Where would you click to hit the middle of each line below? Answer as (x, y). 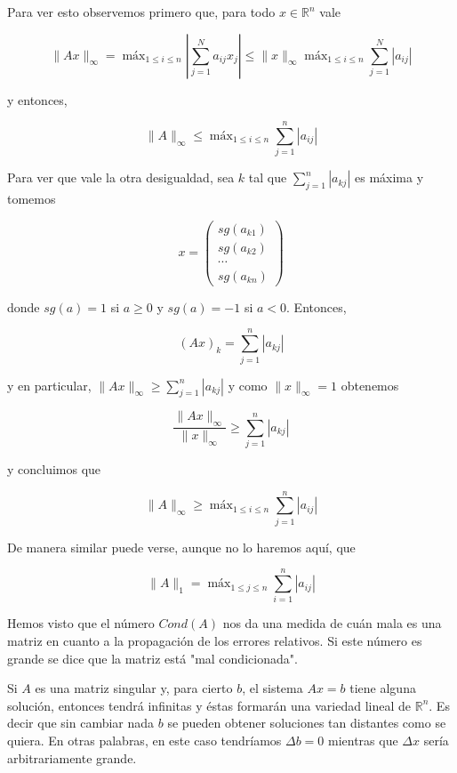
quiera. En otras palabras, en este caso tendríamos (144, 740)
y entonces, (37, 99)
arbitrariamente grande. (72, 757)
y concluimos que (54, 468)
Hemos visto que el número (81, 623)
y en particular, (49, 385)
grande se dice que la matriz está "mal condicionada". (152, 658)
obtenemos (370, 385)
